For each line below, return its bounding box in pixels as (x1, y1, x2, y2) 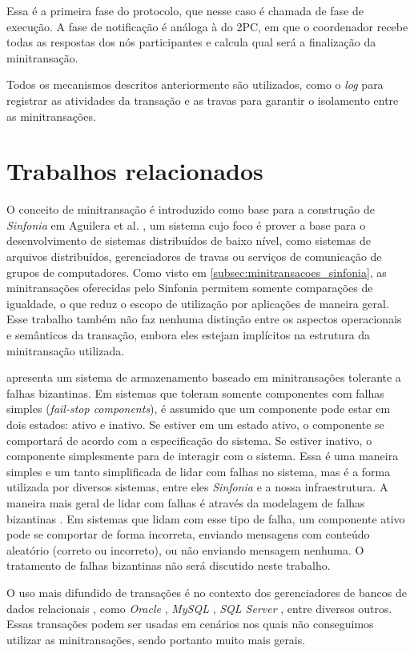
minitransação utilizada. (6, 342, 125, 359)
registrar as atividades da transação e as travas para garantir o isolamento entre (6, 91, 399, 108)
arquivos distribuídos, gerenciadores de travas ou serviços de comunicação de (6, 248, 382, 265)
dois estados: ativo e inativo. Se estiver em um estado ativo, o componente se (6, 416, 384, 432)
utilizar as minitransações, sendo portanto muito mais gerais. (6, 631, 306, 647)
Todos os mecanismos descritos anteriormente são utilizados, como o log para (6, 76, 384, 93)
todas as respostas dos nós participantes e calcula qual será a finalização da (6, 34, 376, 50)
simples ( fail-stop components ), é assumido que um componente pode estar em (6, 400, 391, 417)
